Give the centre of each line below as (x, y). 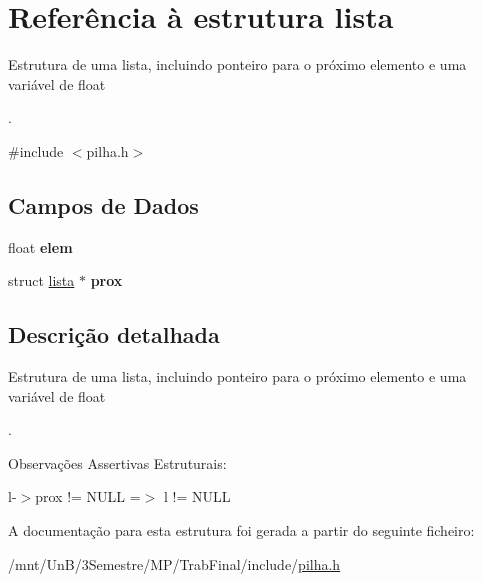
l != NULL (197, 496)
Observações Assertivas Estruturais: (117, 462)
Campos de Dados (103, 204)
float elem (40, 246)
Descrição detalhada (114, 334)
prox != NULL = (88, 496)
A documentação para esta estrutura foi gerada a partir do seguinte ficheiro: (241, 530)
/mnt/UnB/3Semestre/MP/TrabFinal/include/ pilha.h (174, 563)
